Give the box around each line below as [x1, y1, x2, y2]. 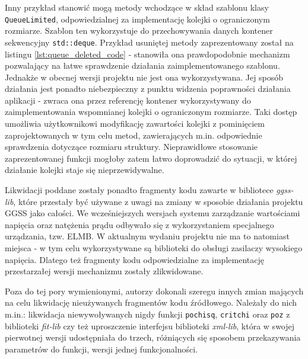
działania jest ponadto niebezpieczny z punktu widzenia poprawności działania [5, 82, 291, 95]
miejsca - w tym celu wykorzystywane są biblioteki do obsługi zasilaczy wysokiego [5, 242, 303, 254]
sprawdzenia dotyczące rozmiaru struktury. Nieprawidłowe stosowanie [5, 140, 258, 153]
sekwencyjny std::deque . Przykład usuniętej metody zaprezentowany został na [5, 36, 294, 48]
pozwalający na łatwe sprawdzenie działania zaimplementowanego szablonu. [5, 59, 280, 72]
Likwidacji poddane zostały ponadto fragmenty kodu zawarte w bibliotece [5, 184, 274, 196]
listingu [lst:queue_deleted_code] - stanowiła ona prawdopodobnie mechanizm [5, 47, 290, 60]
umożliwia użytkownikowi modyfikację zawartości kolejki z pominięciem [5, 117, 265, 130]
